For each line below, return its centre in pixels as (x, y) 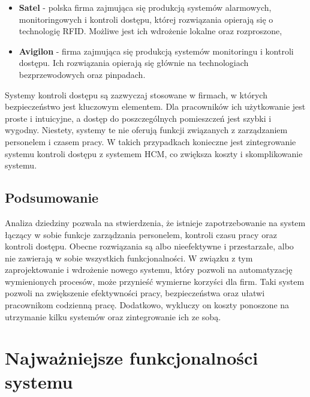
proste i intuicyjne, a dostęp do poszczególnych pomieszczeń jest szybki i (138, 118)
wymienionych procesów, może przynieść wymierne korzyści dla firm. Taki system (155, 281)
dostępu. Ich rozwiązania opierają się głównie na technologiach (134, 63)
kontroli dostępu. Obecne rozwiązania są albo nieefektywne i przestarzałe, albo (149, 246)
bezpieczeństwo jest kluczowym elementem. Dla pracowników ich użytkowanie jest (155, 106)
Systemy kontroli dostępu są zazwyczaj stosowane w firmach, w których (136, 94)
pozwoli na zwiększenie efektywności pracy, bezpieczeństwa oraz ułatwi (135, 293)
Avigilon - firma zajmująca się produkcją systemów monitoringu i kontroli (156, 51)
